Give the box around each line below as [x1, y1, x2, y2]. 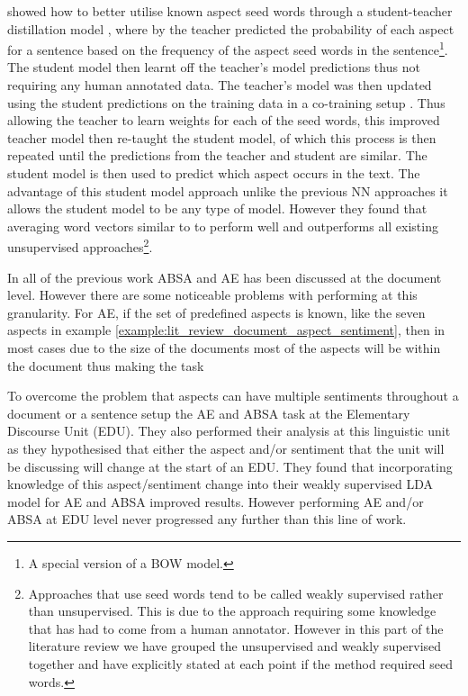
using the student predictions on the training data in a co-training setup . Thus [7, 93, 445, 112]
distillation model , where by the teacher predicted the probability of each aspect [7, 19, 454, 38]
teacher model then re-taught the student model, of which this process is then [7, 128, 436, 147]
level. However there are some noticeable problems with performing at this [7, 285, 418, 304]
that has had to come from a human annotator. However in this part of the [28, 619, 444, 637]
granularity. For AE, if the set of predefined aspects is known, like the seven [7, 303, 426, 321]
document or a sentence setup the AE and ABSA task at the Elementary [7, 403, 410, 422]
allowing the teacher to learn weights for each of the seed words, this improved [7, 111, 440, 130]
